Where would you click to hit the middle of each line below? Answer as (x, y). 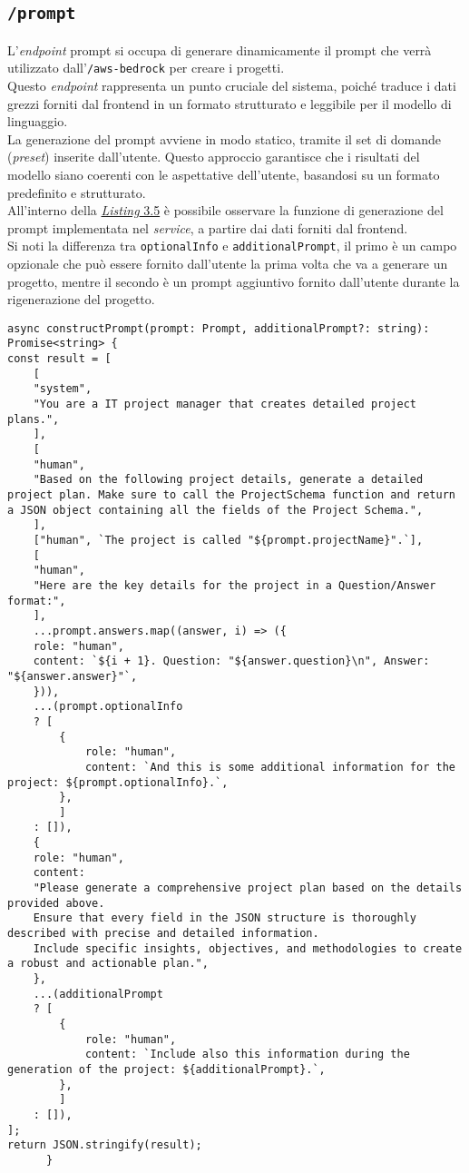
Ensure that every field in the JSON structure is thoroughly (225, 918)
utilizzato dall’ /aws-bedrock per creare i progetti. (146, 68)
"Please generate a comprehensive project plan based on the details (248, 888)
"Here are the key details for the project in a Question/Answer (234, 585)
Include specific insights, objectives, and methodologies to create (248, 948)
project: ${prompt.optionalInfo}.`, (118, 782)
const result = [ (59, 359)
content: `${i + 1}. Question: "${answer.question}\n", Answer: (231, 661)
